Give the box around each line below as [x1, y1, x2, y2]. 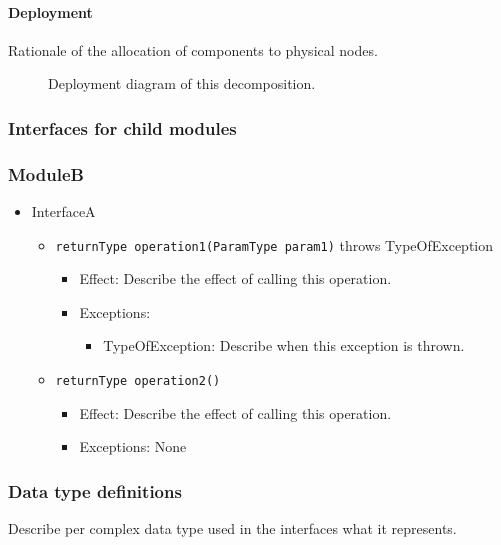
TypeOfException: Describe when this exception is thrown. [103, 335, 465, 356]
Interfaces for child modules [8, 115, 237, 140]
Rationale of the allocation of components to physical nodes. [8, 39, 378, 60]
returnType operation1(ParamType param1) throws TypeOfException [55, 234, 494, 255]
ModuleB [8, 161, 84, 186]
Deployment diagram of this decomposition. [48, 73, 316, 94]
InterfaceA [31, 201, 96, 222]
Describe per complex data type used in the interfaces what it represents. [8, 518, 457, 539]
